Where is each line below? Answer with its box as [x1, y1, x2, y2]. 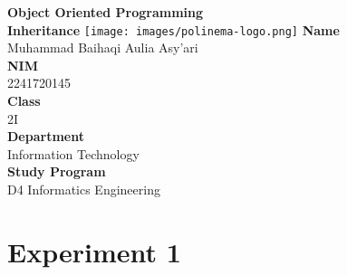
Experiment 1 [7, 232, 181, 270]
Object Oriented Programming [7, 3, 204, 21]
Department [7, 127, 84, 146]
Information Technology [7, 144, 140, 163]
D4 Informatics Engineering [7, 180, 160, 198]
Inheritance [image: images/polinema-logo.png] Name [7, 20, 340, 39]
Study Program [7, 162, 106, 181]
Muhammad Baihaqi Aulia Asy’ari [7, 38, 198, 57]
